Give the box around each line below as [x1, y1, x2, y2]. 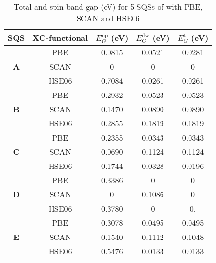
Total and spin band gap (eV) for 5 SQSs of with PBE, [13, 1, 203, 12]
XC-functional [32, 32, 88, 44]
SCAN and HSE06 [76, 12, 140, 24]
